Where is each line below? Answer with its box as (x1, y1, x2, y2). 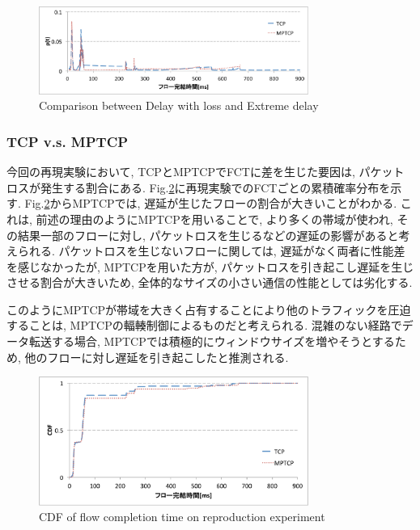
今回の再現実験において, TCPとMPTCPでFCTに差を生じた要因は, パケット (6, 163, 405, 180)
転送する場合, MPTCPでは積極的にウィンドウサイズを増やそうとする (28, 333, 395, 350)
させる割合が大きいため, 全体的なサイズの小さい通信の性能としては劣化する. (6, 274, 413, 291)
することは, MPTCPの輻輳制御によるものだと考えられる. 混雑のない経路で (6, 317, 402, 334)
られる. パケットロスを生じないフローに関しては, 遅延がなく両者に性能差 (17, 242, 405, 259)
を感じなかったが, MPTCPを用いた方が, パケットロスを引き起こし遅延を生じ (6, 258, 414, 275)
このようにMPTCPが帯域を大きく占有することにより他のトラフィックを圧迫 (6, 301, 411, 318)
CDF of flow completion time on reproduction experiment (39, 508, 325, 525)
